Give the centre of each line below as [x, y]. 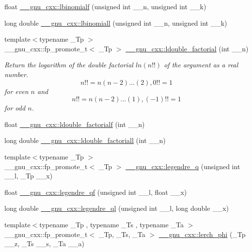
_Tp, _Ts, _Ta [122, 234]
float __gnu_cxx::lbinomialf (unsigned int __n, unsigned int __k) [105, 6]
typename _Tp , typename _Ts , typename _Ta [111, 224]
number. [16, 74]
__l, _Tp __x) [29, 176]
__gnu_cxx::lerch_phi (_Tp [202, 234]
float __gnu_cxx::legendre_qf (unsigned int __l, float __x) [96, 192]
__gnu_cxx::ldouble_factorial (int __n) [187, 48]
